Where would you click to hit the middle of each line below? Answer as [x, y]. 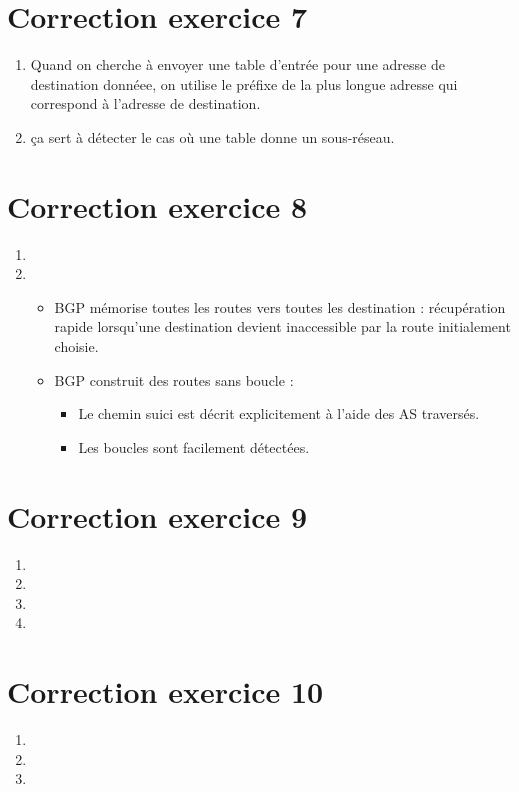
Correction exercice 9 [157, 515]
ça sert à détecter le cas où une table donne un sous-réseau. [212, 136]
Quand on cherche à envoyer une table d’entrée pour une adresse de [237, 64]
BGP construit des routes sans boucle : [174, 379]
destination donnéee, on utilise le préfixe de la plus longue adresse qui [244, 83]
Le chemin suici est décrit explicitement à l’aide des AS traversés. [279, 413]
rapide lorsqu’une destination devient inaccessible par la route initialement [282, 326]
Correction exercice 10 [165, 691]
